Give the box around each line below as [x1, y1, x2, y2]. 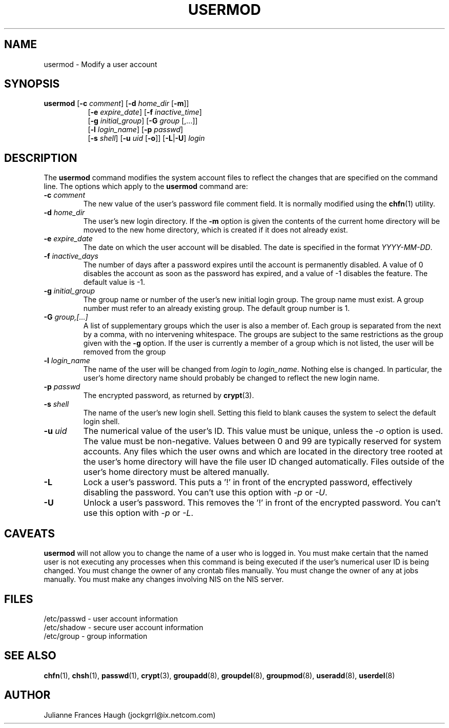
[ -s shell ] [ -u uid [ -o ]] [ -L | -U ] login [88, 134, 205, 143]
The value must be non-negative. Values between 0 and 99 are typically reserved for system [83, 436, 441, 447]
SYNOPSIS [4, 77, 60, 91]
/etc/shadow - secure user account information [44, 622, 203, 632]
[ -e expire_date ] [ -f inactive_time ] [88, 108, 202, 117]
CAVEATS [4, 527, 55, 540]
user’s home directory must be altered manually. [83, 467, 270, 477]
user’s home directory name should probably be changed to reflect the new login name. [83, 373, 380, 383]
